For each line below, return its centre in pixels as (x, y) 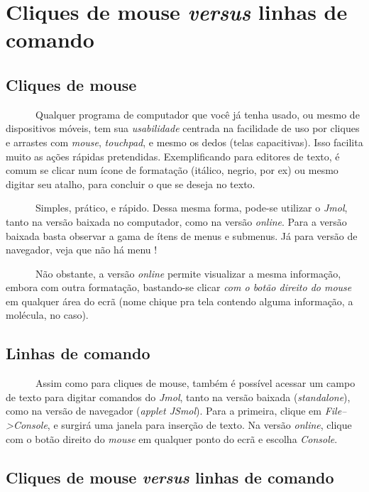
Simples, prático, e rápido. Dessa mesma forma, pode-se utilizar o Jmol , (191, 208)
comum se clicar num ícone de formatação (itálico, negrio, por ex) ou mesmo (172, 170)
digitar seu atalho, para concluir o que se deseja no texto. (131, 184)
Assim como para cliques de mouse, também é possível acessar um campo (195, 383)
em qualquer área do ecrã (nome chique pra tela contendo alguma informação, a (180, 301)
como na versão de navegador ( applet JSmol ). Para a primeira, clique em (164, 411)
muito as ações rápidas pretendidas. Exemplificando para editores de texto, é (173, 156)
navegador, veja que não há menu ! (82, 250)
